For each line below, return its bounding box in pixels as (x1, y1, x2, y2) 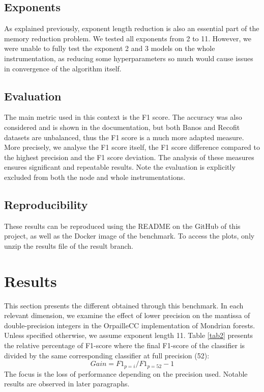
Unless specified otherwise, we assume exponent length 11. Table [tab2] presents (4, 330, 253, 341)
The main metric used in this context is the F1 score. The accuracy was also (4, 112, 242, 122)
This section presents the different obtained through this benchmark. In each (4, 300, 244, 310)
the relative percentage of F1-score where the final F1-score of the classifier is (4, 340, 245, 351)
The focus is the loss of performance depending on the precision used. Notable (4, 368, 248, 379)
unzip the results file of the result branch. (4, 240, 133, 251)
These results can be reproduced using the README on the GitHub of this (4, 220, 241, 231)
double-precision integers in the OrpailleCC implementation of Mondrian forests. (4, 320, 255, 330)
